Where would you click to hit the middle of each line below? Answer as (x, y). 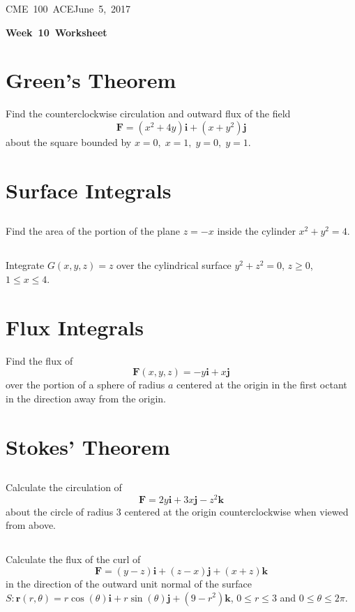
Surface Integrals (89, 190)
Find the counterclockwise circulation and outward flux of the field (148, 114)
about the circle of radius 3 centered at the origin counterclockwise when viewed (177, 511)
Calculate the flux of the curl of (73, 559)
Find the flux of (39, 360)
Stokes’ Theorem (88, 446)
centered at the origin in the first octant (262, 385)
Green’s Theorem (91, 80)
